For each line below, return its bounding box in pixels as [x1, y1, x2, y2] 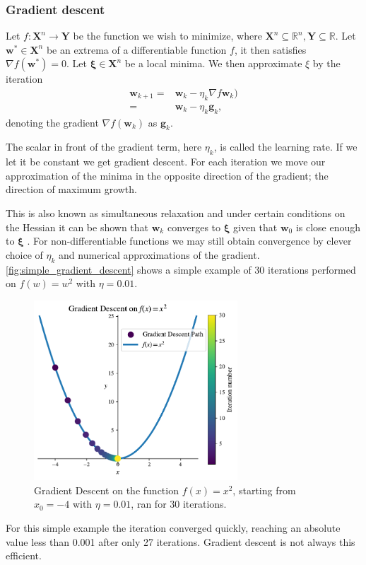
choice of [6, 247, 43, 262]
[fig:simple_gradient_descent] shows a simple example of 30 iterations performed [6, 262, 356, 276]
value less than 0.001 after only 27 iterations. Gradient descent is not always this [6, 534, 355, 549]
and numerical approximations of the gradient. [59, 247, 260, 262]
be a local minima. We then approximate [124, 56, 302, 71]
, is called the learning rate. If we [213, 139, 358, 154]
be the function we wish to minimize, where [73, 28, 262, 43]
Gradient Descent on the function [34, 482, 179, 497]
